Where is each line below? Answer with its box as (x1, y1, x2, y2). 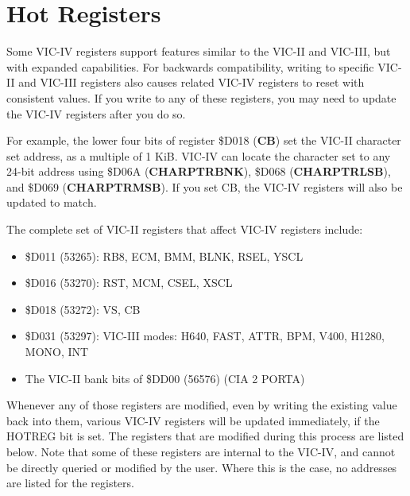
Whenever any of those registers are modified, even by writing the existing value (6, 397, 397, 413)
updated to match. (6, 194, 97, 211)
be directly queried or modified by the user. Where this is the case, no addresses (6, 459, 397, 475)
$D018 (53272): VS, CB (25, 300, 141, 317)
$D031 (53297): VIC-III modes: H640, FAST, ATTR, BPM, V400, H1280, (25, 327, 385, 344)
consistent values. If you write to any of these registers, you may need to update (6, 89, 396, 106)
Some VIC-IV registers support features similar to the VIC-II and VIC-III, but (6, 43, 391, 60)
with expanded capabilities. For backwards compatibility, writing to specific (6, 58, 374, 75)
